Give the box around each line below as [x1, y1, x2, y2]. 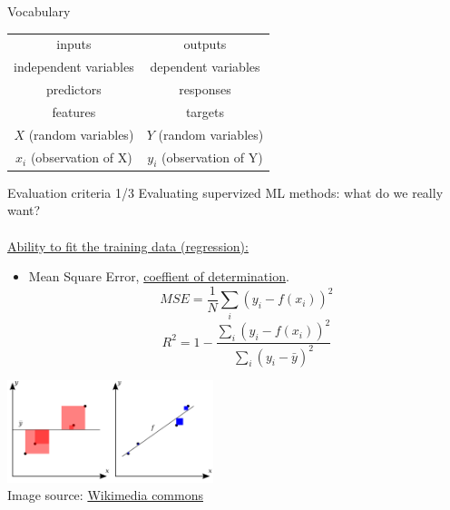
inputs [56, 34, 92, 54]
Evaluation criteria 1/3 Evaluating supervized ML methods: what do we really [7, 182, 444, 201]
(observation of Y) [161, 147, 263, 166]
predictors [45, 80, 102, 99]
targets [185, 102, 225, 121]
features [52, 102, 96, 121]
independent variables [14, 57, 134, 76]
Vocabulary [7, 2, 71, 20]
